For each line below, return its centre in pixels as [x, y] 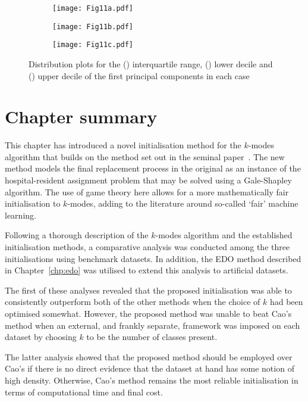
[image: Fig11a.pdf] [93, 8]
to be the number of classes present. [152, 337]
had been [286, 302]
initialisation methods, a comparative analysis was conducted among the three [147, 247]
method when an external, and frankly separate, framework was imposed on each [153, 325]
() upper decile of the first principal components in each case [139, 75]
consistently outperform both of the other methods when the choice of [133, 302]
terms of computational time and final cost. [84, 392]
